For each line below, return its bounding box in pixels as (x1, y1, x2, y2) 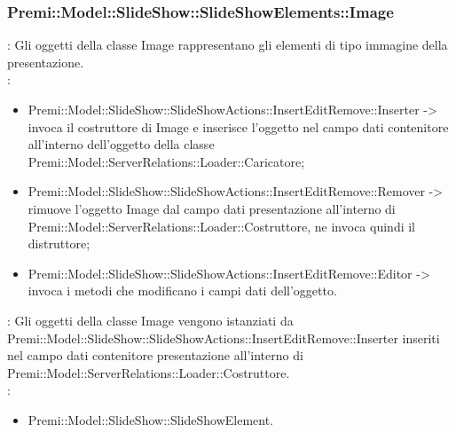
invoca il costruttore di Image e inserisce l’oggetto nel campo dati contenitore (28, 117, 449, 136)
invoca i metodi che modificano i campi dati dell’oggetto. (28, 281, 337, 300)
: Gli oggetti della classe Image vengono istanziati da (7, 310, 294, 329)
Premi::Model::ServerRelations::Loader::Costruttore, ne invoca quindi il (28, 216, 416, 235)
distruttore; (28, 234, 90, 253)
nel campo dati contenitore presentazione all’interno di (7, 346, 303, 365)
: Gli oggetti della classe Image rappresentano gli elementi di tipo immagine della (7, 35, 448, 54)
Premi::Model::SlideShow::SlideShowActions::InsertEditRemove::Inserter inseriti (7, 328, 440, 347)
